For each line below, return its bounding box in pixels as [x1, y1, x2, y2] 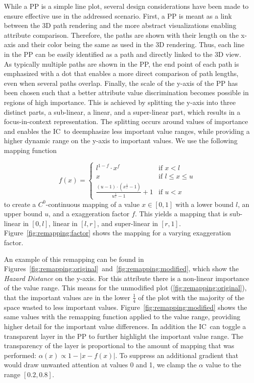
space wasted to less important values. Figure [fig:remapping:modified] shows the [4, 302, 247, 312]
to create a [4, 199, 36, 209]
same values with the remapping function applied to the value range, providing [4, 311, 240, 322]
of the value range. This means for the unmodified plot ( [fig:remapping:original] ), [4, 282, 247, 293]
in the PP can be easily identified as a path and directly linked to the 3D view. [4, 49, 241, 59]
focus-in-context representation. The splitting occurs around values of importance [4, 116, 248, 127]
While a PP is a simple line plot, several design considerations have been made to [4, 1, 249, 11]
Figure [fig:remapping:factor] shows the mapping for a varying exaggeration [4, 228, 231, 238]
